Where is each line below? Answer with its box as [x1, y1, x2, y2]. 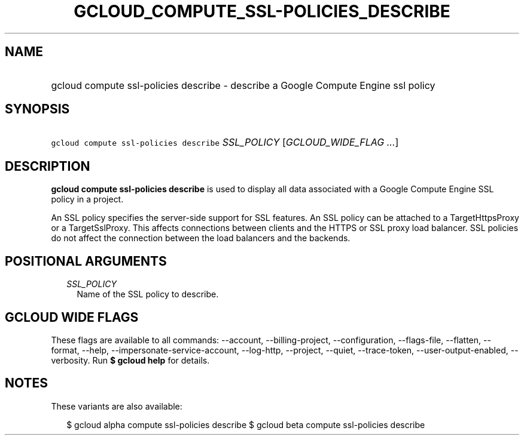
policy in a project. [51, 194, 124, 205]
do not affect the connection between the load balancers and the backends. [51, 233, 351, 244]
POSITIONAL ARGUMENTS [5, 253, 167, 269]
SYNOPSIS [5, 101, 70, 117]
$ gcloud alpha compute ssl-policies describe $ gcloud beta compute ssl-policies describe [66, 419, 425, 430]
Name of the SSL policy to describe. [77, 289, 219, 300]
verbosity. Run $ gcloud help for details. [51, 355, 210, 365]
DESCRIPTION [5, 158, 90, 174]
